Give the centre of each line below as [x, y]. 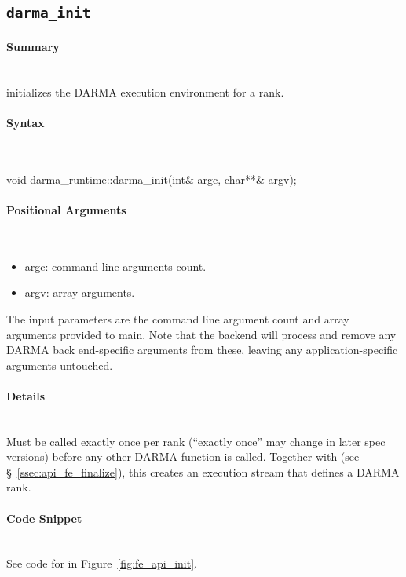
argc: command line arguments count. [115, 266]
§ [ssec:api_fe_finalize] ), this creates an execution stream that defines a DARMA [203, 471]
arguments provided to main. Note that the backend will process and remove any [201, 334]
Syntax [26, 122]
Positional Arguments [66, 209]
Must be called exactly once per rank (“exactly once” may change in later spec [196, 441]
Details [26, 395]
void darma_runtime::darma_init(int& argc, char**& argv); [152, 179]
